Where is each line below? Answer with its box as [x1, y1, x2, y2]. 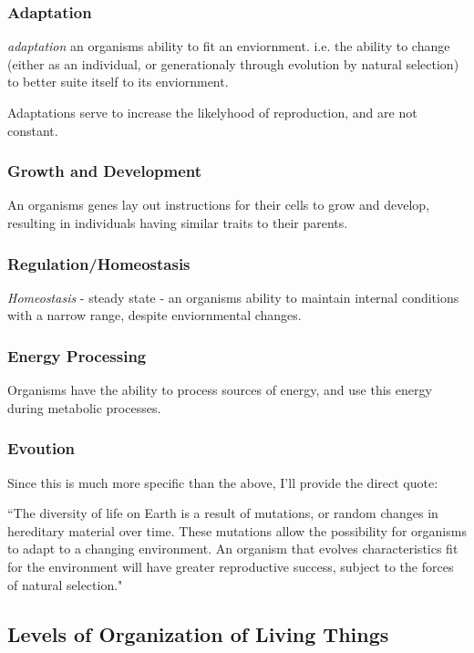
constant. [7, 120, 58, 140]
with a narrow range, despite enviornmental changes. [7, 306, 302, 325]
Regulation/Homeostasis [7, 252, 191, 275]
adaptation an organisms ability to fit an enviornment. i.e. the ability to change [7, 36, 450, 56]
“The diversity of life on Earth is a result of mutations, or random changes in [7, 503, 438, 523]
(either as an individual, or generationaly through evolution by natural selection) [7, 54, 459, 73]
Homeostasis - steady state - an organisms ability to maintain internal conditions [7, 287, 459, 306]
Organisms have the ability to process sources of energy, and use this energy [7, 380, 432, 399]
